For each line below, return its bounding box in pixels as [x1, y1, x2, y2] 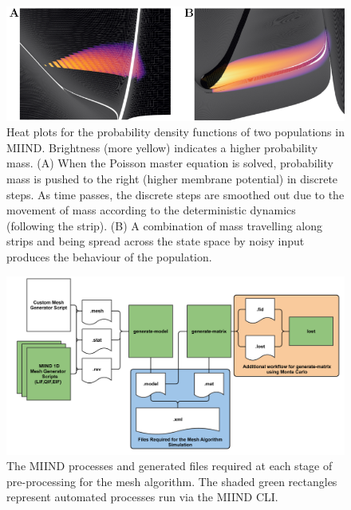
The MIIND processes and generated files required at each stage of [6, 457, 333, 474]
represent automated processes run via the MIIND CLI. [6, 488, 278, 505]
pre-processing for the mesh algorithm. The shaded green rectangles [6, 473, 337, 489]
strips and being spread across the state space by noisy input [6, 233, 305, 249]
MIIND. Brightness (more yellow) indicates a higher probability [6, 139, 318, 155]
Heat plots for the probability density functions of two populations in [6, 124, 345, 140]
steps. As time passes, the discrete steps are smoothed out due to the [6, 186, 345, 202]
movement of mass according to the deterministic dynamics [6, 202, 296, 218]
